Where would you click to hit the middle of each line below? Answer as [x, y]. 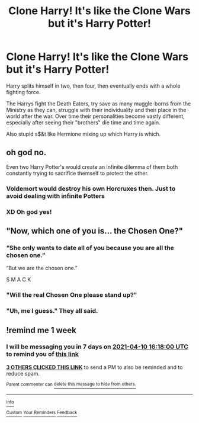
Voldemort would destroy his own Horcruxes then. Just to [91, 188]
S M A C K [19, 280]
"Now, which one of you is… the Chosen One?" [95, 231]
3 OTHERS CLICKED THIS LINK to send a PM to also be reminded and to [94, 367]
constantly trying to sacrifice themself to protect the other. [78, 173]
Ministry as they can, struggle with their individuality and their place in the [96, 110]
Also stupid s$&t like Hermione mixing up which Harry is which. [84, 134]
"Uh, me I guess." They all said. [52, 311]
